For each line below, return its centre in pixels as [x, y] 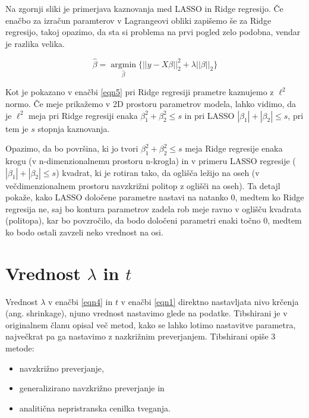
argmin [124, 65]
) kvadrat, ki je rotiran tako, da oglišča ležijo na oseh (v [158, 172]
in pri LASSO [209, 115]
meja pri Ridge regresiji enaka [83, 115]
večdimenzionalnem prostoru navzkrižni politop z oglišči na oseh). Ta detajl [143, 185]
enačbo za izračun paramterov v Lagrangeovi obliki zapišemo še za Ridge [138, 20]
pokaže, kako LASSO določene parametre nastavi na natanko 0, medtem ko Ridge [155, 197]
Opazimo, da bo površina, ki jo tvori [72, 148]
